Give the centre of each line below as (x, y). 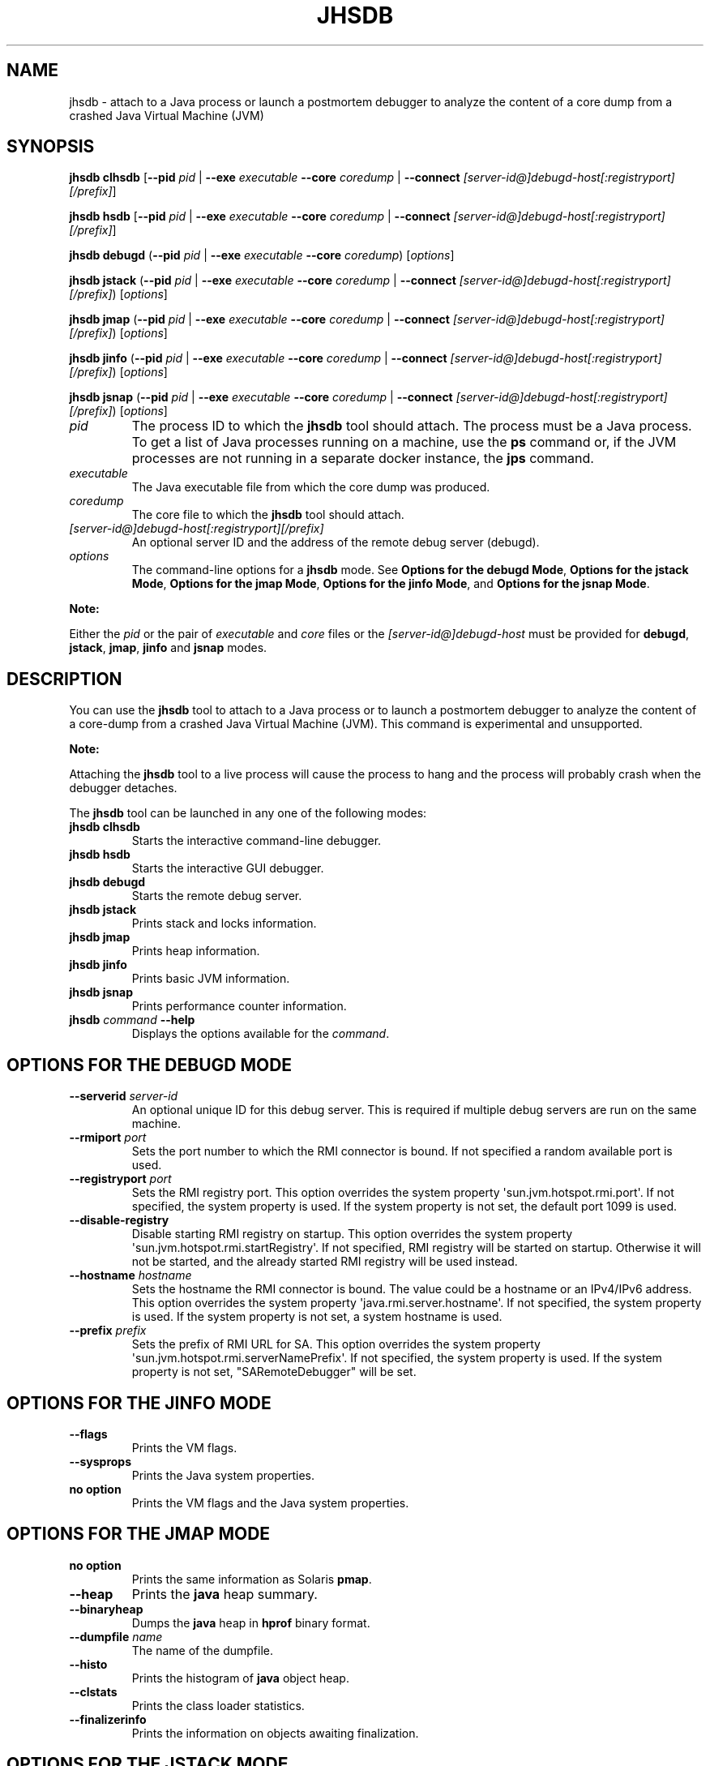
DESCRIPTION (64, 679)
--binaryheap (106, 1609)
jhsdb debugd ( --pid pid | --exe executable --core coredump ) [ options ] (262, 255)
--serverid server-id (124, 1096)
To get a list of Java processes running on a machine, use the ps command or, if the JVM (404, 442)
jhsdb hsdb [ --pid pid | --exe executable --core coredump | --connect (260, 216)
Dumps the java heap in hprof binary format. (251, 1622)
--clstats (93, 1691)
